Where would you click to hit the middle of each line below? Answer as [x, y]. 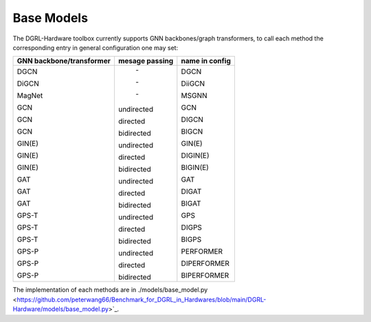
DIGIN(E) [195, 156]
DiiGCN [193, 84]
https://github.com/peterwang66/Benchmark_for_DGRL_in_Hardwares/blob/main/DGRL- [142, 299]
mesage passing [146, 61]
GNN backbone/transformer [64, 61]
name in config [206, 61]
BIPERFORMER [205, 275]
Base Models [50, 18]
